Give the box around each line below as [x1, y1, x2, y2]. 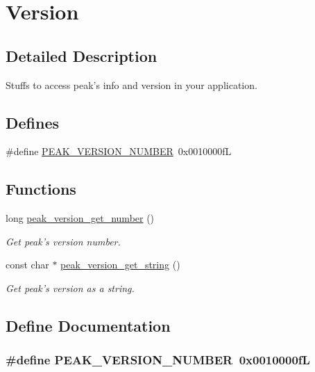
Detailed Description [6, 45, 157, 66]
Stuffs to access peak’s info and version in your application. [6, 77, 257, 92]
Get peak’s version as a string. [6, 280, 135, 295]
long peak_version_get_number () [6, 211, 155, 225]
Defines [6, 111, 60, 133]
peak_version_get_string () [60, 257, 180, 272]
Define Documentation [6, 314, 171, 336]
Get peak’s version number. [6, 234, 121, 248]
